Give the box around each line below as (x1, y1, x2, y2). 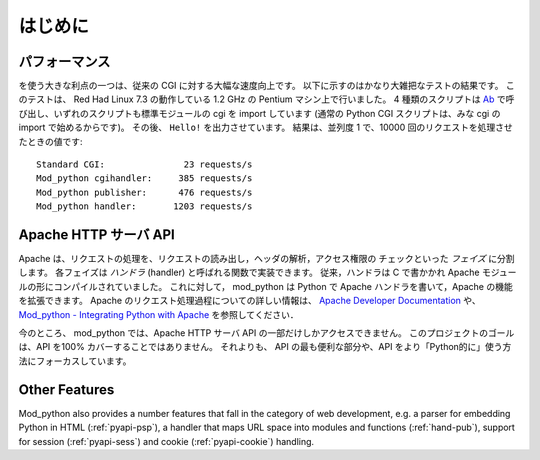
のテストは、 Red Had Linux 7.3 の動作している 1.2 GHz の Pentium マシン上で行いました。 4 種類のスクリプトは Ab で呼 (18, 93, 515, 105)
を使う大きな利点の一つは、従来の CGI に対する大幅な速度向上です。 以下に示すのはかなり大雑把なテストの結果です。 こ (18, 80, 515, 92)
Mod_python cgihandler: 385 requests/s (36, 173, 253, 184)
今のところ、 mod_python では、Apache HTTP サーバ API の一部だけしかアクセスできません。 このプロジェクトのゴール (18, 327, 515, 339)
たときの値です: (18, 135, 84, 147)
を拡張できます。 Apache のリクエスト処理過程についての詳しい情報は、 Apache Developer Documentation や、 (18, 295, 481, 307)
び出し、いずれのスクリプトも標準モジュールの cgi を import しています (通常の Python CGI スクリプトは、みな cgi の (18, 107, 501, 119)
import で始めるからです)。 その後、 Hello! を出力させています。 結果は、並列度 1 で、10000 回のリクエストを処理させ (18, 121, 514, 134)
